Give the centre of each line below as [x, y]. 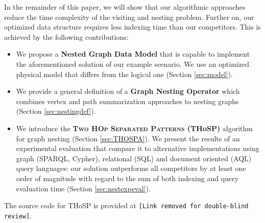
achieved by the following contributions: [66, 36]
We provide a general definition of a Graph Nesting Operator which [128, 91]
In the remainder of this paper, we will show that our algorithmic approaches [125, 7]
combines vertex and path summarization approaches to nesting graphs [127, 101]
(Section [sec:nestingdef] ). [56, 111]
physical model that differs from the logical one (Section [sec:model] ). [124, 74]
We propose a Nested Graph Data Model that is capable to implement [133, 54]
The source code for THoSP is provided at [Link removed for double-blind [126, 205]
